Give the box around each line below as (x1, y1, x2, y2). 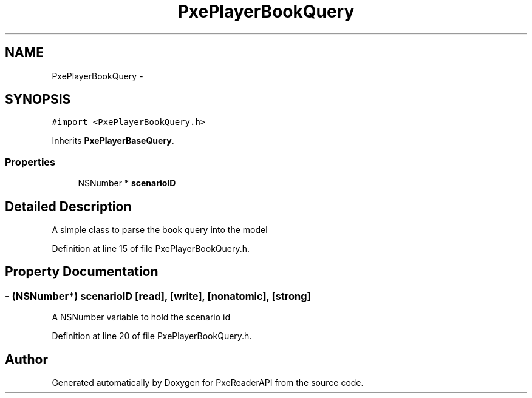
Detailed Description (5, 198, 132, 214)
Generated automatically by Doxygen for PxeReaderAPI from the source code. (52, 377, 364, 388)
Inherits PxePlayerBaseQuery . (52, 135, 174, 146)
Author (5, 351, 48, 367)
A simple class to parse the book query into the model (52, 224, 268, 235)
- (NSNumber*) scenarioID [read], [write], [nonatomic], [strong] (5, 289, 311, 302)
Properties (5, 155, 56, 168)
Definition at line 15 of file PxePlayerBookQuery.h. (52, 243, 250, 254)
